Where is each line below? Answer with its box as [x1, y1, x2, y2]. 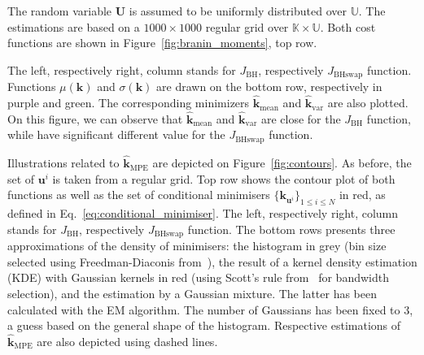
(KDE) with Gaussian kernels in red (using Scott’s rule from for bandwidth [7, 269, 389, 286]
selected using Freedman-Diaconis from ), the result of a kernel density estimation [7, 253, 417, 270]
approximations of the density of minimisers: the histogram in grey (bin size [7, 237, 387, 254]
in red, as [339, 186, 386, 203]
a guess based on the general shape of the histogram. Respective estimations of [7, 317, 401, 334]
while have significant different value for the [7, 126, 225, 143]
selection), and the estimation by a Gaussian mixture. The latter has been [7, 284, 377, 301]
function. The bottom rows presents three [187, 220, 396, 237]
